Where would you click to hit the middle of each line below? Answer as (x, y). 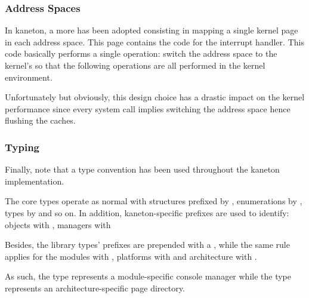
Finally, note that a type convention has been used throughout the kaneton (142, 169)
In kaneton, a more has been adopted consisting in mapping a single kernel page (152, 30)
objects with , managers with (58, 224)
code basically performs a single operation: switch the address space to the (141, 53)
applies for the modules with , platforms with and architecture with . (131, 256)
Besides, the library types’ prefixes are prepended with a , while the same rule (147, 245)
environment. (29, 77)
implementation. (35, 181)
